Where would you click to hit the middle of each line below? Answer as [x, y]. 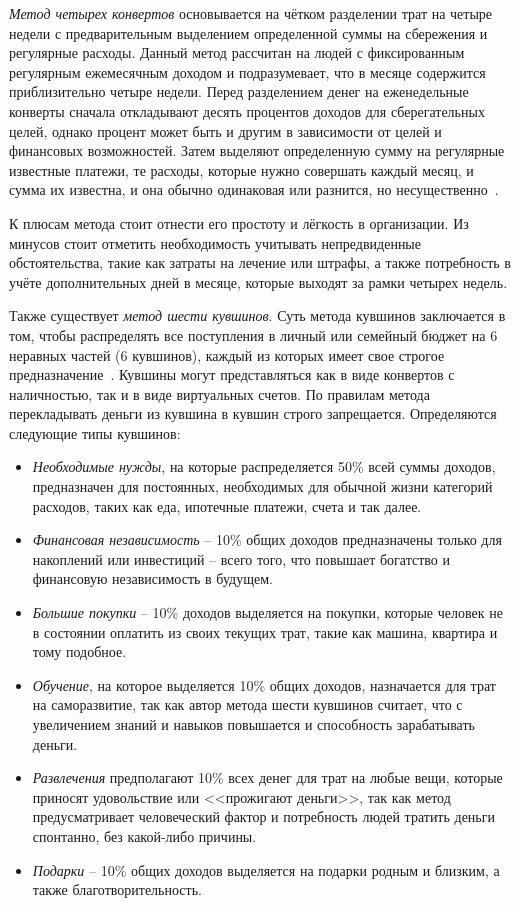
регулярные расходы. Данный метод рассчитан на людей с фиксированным [237, 52]
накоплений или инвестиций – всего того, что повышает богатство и [241, 558]
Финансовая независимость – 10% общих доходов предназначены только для [267, 539]
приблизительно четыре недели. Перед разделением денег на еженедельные [239, 91]
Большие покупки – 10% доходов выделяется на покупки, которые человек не [267, 612]
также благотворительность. [117, 889]
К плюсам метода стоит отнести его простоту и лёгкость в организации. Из [239, 222]
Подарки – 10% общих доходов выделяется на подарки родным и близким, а [266, 869]
